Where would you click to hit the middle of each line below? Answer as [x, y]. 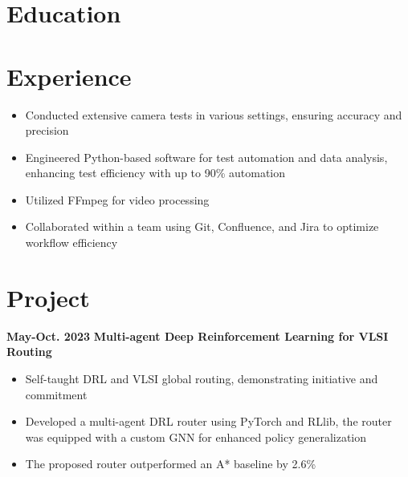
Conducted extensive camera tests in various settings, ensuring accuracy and [214, 114]
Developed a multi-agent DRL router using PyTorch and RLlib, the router [208, 421]
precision [47, 130]
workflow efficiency [71, 243]
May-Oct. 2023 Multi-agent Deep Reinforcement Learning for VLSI [198, 336]
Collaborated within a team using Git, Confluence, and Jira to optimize [202, 226]
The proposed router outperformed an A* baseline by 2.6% [171, 464]
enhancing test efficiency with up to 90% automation [155, 173]
